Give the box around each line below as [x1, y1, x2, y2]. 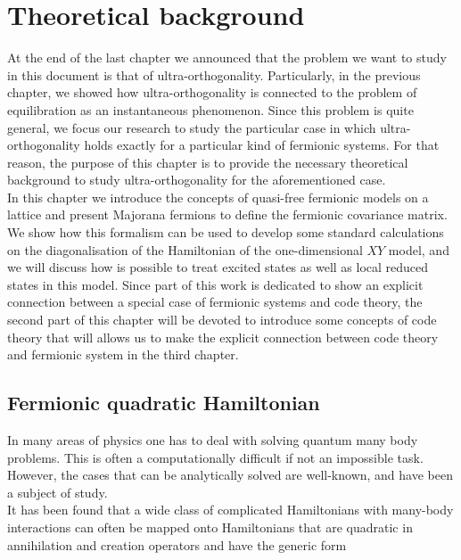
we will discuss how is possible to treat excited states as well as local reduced [7, 258, 429, 276]
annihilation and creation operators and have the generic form [7, 535, 347, 554]
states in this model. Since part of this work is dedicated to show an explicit [7, 275, 424, 293]
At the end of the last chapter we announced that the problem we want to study [7, 48, 447, 67]
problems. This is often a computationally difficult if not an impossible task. [7, 448, 424, 466]
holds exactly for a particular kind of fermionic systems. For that [84, 136, 440, 154]
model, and [388, 240, 449, 259]
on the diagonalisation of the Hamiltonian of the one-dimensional [7, 240, 363, 259]
